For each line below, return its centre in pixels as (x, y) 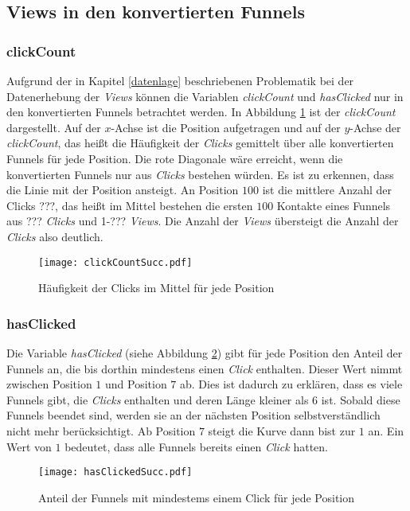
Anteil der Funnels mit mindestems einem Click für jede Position (197, 497)
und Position (136, 384)
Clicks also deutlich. (55, 236)
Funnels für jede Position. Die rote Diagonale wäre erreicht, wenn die (175, 158)
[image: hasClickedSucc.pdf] (115, 472)
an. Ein (386, 430)
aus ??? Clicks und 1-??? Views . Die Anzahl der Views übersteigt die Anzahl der (203, 221)
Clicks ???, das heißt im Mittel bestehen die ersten (130, 205)
